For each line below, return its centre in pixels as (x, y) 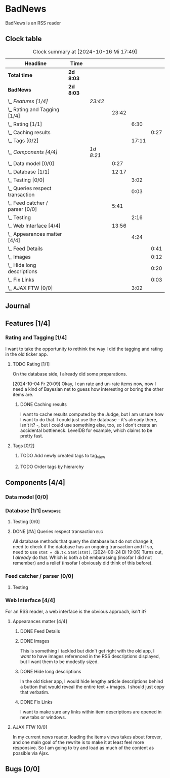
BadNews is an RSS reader (33, 23)
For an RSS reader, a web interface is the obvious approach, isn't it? (76, 611)
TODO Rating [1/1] (31, 364)
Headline (36, 63)
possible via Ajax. (31, 753)
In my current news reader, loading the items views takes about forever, (87, 737)
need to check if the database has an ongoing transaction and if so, (83, 547)
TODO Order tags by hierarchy (52, 466)
